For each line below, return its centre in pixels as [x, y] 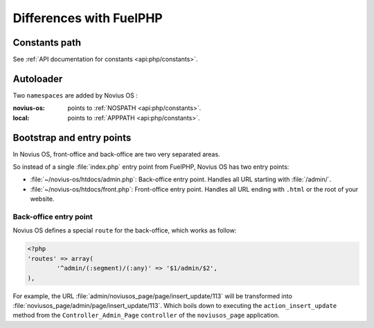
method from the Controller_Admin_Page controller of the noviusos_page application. [146, 316]
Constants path [47, 43]
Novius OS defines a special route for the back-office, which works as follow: [125, 230]
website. [42, 199]
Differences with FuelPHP [88, 18]
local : [21, 118]
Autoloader [38, 79]
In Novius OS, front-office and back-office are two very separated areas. [117, 154]
